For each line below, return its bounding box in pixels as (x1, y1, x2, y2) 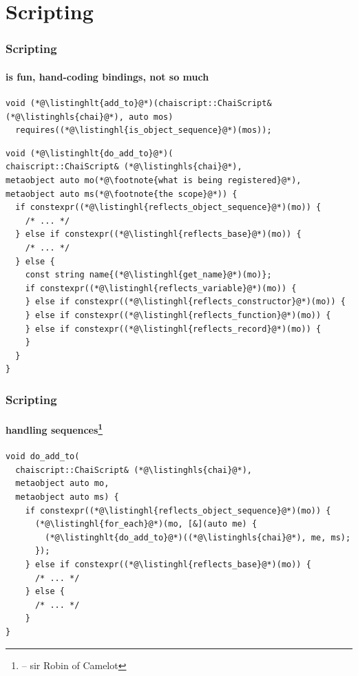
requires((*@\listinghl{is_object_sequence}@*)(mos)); (15, 125, 272, 136)
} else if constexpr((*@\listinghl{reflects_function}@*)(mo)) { (25, 310, 331, 320)
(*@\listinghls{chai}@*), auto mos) (6, 112, 173, 122)
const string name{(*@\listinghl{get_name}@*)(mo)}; (25, 270, 272, 280)
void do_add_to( (6, 452, 80, 462)
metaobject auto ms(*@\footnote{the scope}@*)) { (6, 189, 238, 199)
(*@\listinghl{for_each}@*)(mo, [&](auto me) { (34, 519, 257, 529)
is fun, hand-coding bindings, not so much (6, 69, 209, 83)
